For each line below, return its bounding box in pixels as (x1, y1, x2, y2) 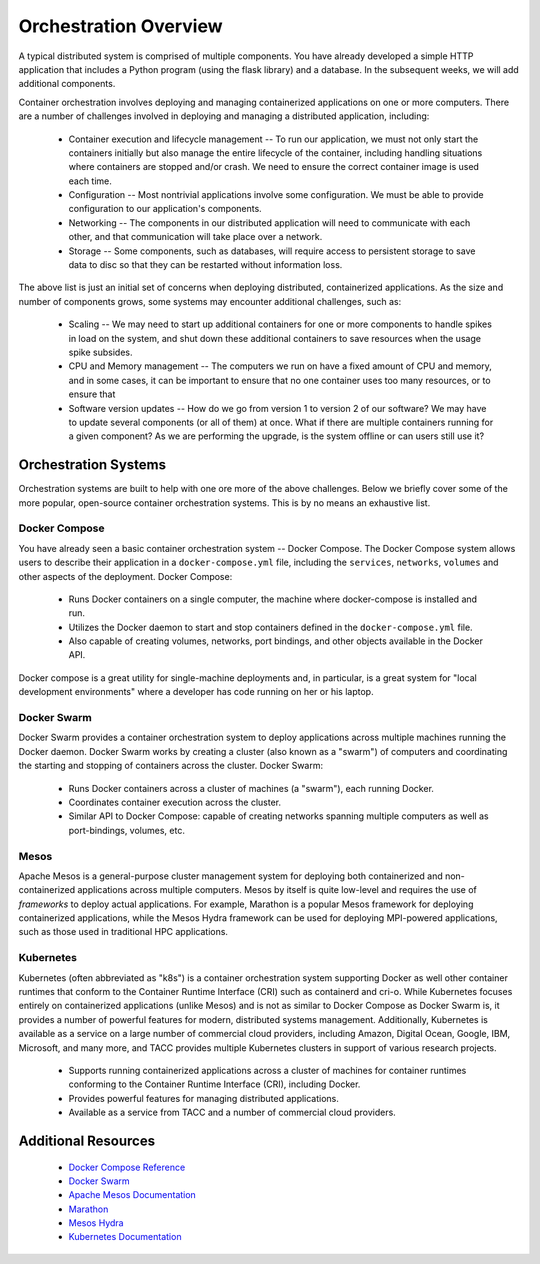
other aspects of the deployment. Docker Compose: (18, 570, 233, 582)
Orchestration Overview (18, 15, 224, 37)
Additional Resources (18, 1132, 155, 1149)
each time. (68, 175, 112, 187)
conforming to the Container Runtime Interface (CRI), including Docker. (68, 1078, 361, 1090)
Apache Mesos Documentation (68, 1189, 197, 1201)
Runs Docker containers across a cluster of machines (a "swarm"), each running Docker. (68, 782, 435, 794)
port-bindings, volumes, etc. (68, 824, 185, 836)
